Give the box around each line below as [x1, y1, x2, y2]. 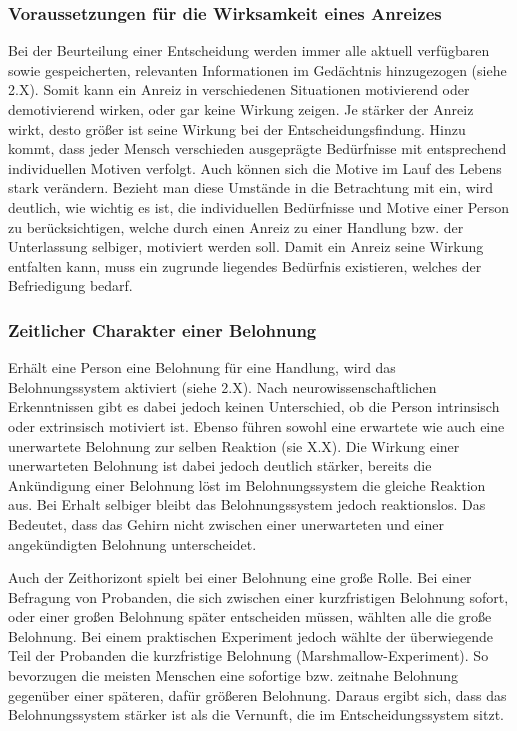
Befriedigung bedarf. [8, 275, 133, 296]
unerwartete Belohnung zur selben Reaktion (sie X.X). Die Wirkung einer [8, 435, 460, 456]
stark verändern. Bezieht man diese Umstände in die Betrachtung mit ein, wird [8, 177, 493, 198]
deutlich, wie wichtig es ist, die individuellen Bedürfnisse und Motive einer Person [8, 196, 510, 217]
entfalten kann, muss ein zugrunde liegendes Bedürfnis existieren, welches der [8, 255, 482, 276]
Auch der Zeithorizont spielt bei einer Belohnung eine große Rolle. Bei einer [8, 567, 472, 588]
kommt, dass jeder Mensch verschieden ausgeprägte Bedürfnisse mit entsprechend [8, 138, 507, 159]
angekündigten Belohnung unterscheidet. [8, 533, 257, 554]
